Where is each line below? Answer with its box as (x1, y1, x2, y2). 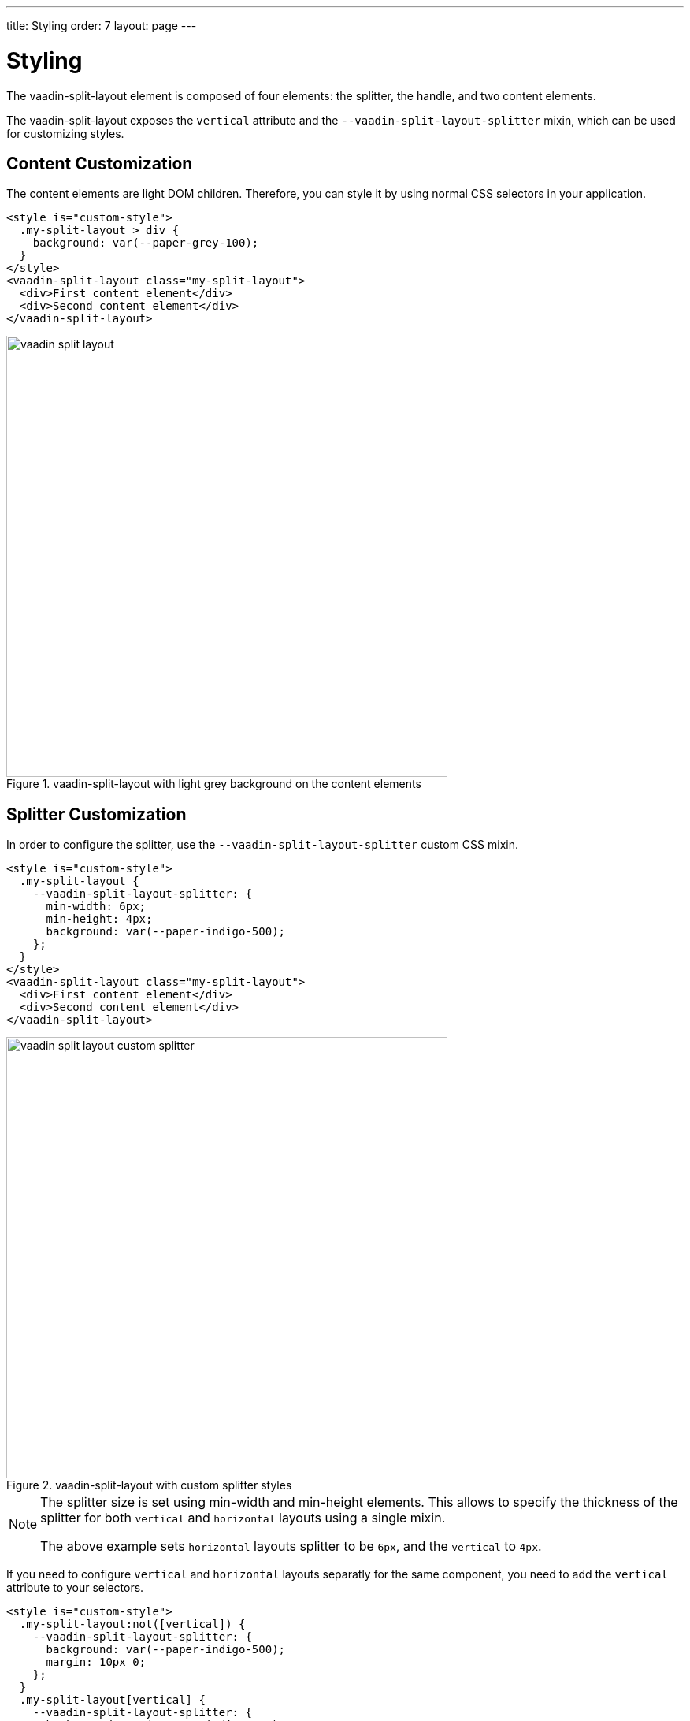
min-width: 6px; (46, 900, 147, 913)
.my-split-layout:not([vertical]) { (19, 1618, 246, 1631)
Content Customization (6, 153, 193, 173)
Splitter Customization (6, 804, 187, 824)
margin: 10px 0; (46, 1656, 147, 1669)
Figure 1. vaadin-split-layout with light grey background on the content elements (6, 777, 421, 791)
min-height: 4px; (46, 913, 153, 926)
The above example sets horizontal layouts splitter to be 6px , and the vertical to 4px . (40, 1538, 542, 1555)
